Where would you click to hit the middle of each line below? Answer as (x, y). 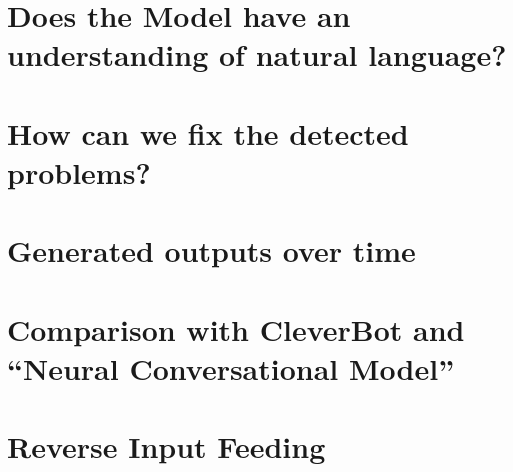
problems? (79, 171)
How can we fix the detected (208, 132)
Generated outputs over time (211, 250)
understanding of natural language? (257, 54)
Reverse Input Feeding (166, 446)
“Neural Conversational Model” (231, 367)
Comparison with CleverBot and (236, 328)
